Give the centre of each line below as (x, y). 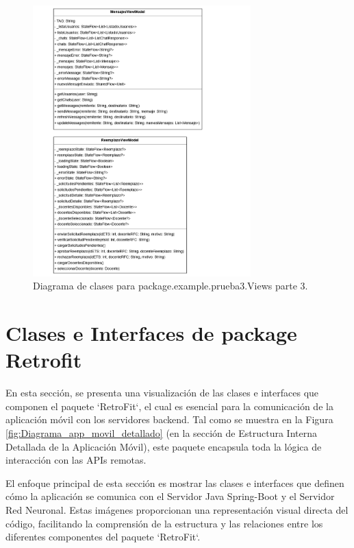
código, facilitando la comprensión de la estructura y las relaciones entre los (164, 523)
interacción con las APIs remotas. (76, 460)
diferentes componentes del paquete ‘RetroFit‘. (103, 537)
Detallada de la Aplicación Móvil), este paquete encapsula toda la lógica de (164, 446)
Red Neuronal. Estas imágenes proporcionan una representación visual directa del (177, 509)
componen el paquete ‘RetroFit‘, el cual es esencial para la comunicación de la (169, 406)
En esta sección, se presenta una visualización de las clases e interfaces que (162, 393)
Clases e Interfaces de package (151, 333)
